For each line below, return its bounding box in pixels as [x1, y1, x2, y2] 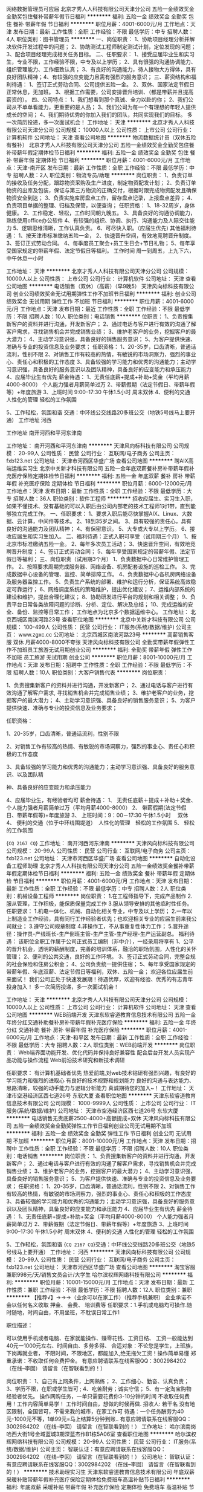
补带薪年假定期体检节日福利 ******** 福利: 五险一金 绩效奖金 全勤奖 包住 [6, 149, 189, 156]
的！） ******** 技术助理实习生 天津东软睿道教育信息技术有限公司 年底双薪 [6, 1468, 195, 1475]
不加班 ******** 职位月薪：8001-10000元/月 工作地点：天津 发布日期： [13, 1137, 192, 1144]
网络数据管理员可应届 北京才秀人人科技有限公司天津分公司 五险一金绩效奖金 [6, 5, 195, 12]
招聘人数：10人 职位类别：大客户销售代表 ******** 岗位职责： [13, 669, 169, 676]
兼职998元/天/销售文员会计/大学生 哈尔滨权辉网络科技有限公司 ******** [6, 1271, 186, 1278]
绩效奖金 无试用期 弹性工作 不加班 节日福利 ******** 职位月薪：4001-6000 [6, 298, 195, 305]
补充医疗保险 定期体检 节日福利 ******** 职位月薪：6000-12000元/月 [18, 480, 192, 487]
